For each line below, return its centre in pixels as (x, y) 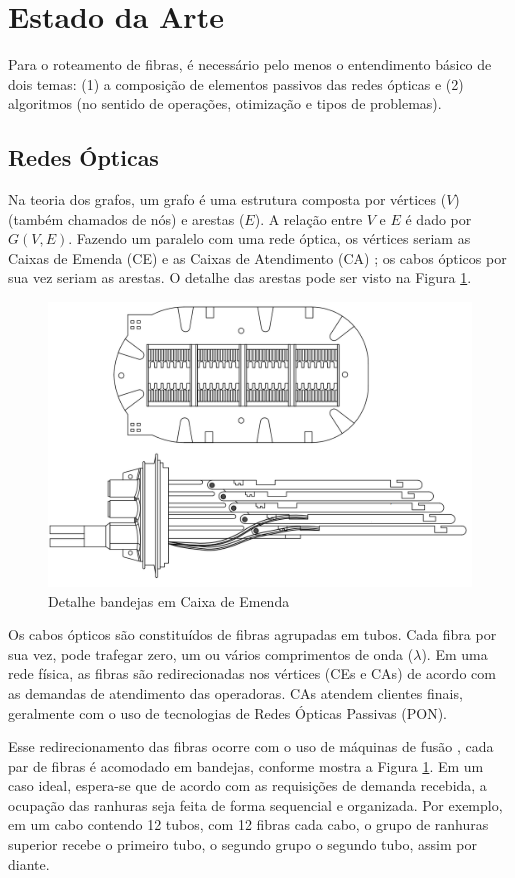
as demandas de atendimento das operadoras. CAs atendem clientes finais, (235, 692)
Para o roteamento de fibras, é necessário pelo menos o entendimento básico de (250, 64)
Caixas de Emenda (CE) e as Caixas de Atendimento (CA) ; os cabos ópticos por (257, 257)
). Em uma (454, 653)
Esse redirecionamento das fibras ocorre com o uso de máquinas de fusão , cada (251, 746)
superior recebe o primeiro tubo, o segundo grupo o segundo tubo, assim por (242, 844)
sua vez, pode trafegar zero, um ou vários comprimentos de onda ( (211, 653)
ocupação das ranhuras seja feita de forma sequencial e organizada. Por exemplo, (255, 804)
